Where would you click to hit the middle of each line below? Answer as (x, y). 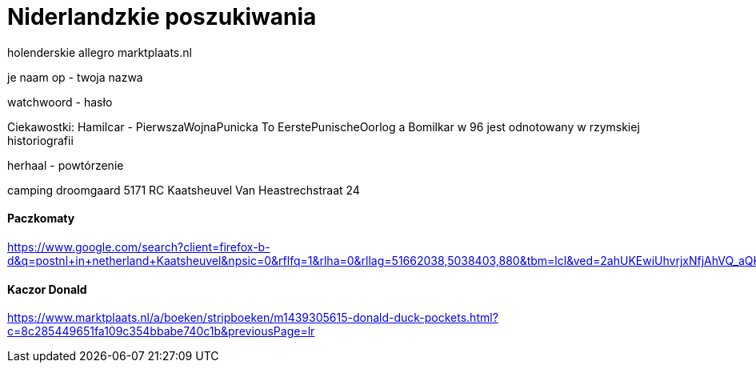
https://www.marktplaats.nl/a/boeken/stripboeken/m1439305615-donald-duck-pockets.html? (253, 318)
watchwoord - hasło (60, 102)
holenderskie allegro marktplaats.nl (100, 52)
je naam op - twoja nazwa (75, 77)
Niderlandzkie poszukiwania (162, 17)
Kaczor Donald (47, 289)
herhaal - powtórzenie (66, 165)
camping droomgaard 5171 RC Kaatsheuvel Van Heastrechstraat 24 (184, 190)
